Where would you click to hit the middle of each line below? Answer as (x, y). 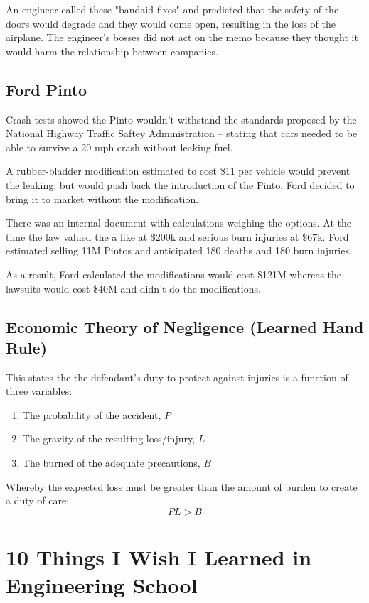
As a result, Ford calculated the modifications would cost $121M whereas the (174, 274)
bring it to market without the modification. (102, 199)
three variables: (39, 391)
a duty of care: (38, 500)
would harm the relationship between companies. (112, 51)
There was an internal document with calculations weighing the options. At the (179, 223)
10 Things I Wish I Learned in (159, 557)
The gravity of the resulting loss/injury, (109, 439)
